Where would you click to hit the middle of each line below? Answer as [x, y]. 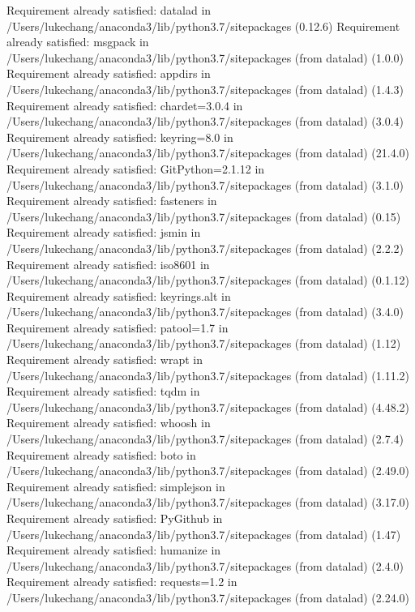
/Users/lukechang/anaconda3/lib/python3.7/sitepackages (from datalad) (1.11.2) [208, 375]
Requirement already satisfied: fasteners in [112, 201]
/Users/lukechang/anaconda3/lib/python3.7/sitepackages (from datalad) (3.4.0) [205, 312]
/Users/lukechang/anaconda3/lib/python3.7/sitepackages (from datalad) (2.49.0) [208, 471]
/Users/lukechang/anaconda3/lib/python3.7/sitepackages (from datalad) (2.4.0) [205, 565]
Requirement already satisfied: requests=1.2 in [122, 582]
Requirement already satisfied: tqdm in [103, 391]
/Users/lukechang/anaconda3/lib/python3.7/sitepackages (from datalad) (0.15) [204, 216]
